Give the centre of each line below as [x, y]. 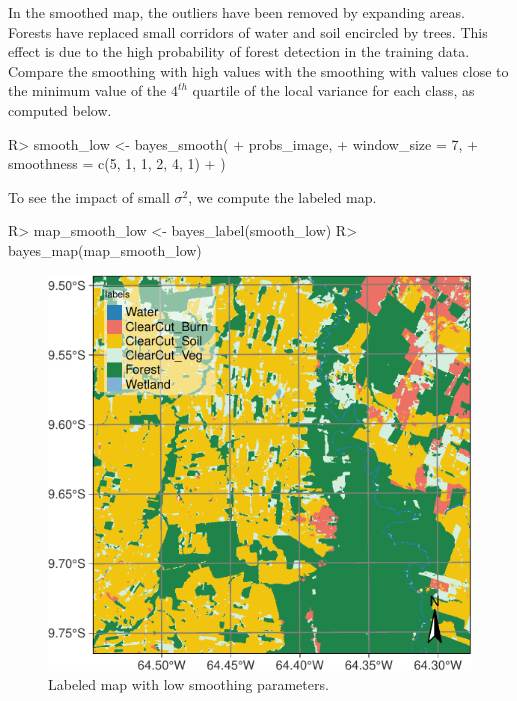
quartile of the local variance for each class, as [333, 90]
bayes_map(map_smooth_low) [105, 249]
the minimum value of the [87, 90]
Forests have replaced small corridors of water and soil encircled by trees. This [248, 31]
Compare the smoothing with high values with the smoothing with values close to [258, 70]
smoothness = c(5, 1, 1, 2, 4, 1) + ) [117, 163]
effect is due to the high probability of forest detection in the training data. [239, 51]
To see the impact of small [89, 196]
